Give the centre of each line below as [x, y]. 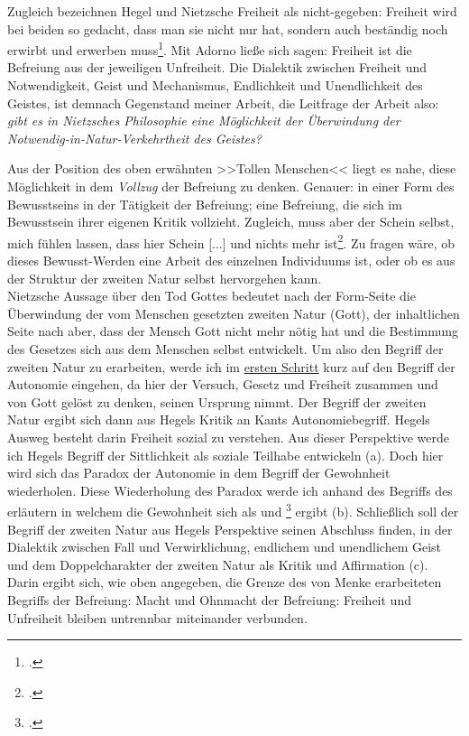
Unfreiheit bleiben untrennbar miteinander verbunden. [157, 617]
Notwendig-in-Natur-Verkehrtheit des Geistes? [134, 138]
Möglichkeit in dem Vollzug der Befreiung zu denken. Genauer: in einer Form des [231, 186]
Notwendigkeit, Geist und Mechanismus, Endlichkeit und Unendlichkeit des [215, 85]
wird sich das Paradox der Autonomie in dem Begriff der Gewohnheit [199, 473]
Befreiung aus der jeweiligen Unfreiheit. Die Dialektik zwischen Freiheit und [217, 67]
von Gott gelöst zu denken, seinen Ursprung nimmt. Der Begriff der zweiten [217, 401]
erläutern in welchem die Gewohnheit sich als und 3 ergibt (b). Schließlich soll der [233, 510]
